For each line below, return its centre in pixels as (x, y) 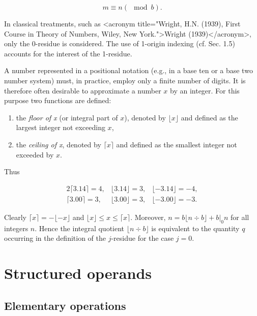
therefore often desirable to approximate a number (83, 90)
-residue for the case (142, 238)
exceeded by (35, 154)
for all (240, 217)
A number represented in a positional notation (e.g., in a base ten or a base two (128, 70)
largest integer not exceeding (61, 127)
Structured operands (78, 273)
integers (16, 228)
